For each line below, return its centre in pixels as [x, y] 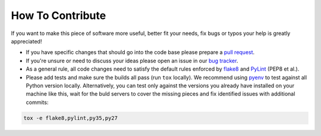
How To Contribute [59, 15]
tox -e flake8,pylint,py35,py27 [71, 118]
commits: [37, 102]
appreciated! [26, 41]
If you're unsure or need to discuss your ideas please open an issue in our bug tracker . [132, 61]
